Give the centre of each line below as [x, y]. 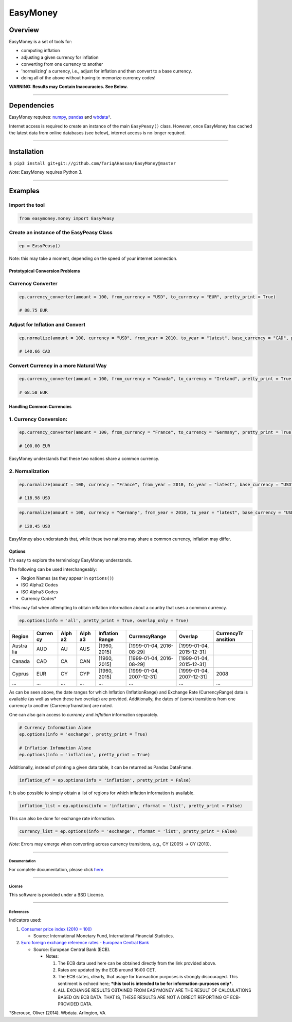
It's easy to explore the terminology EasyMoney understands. [71, 560]
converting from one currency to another [62, 64]
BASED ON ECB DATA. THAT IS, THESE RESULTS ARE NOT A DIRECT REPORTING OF [143, 997]
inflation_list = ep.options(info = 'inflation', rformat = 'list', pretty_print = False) [131, 806]
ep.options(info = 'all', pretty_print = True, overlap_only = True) [104, 620]
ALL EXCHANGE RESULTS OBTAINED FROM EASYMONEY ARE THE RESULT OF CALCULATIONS [155, 990]
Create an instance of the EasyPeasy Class [61, 233]
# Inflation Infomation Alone [55, 748]
